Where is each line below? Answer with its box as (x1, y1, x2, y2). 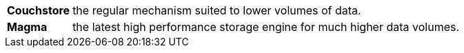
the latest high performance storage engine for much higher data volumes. (72, 20, 460, 34)
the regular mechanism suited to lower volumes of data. (72, 3, 361, 17)
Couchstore (7, 3, 70, 17)
